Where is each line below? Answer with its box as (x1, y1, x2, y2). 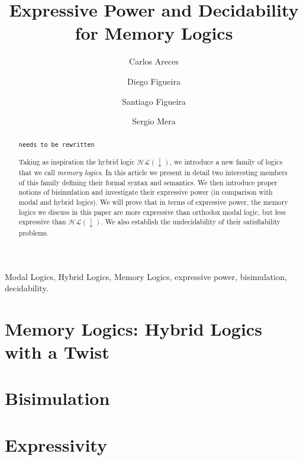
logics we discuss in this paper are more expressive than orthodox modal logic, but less (18, 207, 286, 217)
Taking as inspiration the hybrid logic (18, 156, 135, 166)
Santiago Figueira (122, 95, 186, 107)
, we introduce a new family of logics (169, 156, 283, 166)
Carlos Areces (129, 55, 179, 67)
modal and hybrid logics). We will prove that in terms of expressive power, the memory (18, 197, 288, 207)
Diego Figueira (127, 75, 180, 87)
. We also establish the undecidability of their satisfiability (101, 217, 281, 227)
